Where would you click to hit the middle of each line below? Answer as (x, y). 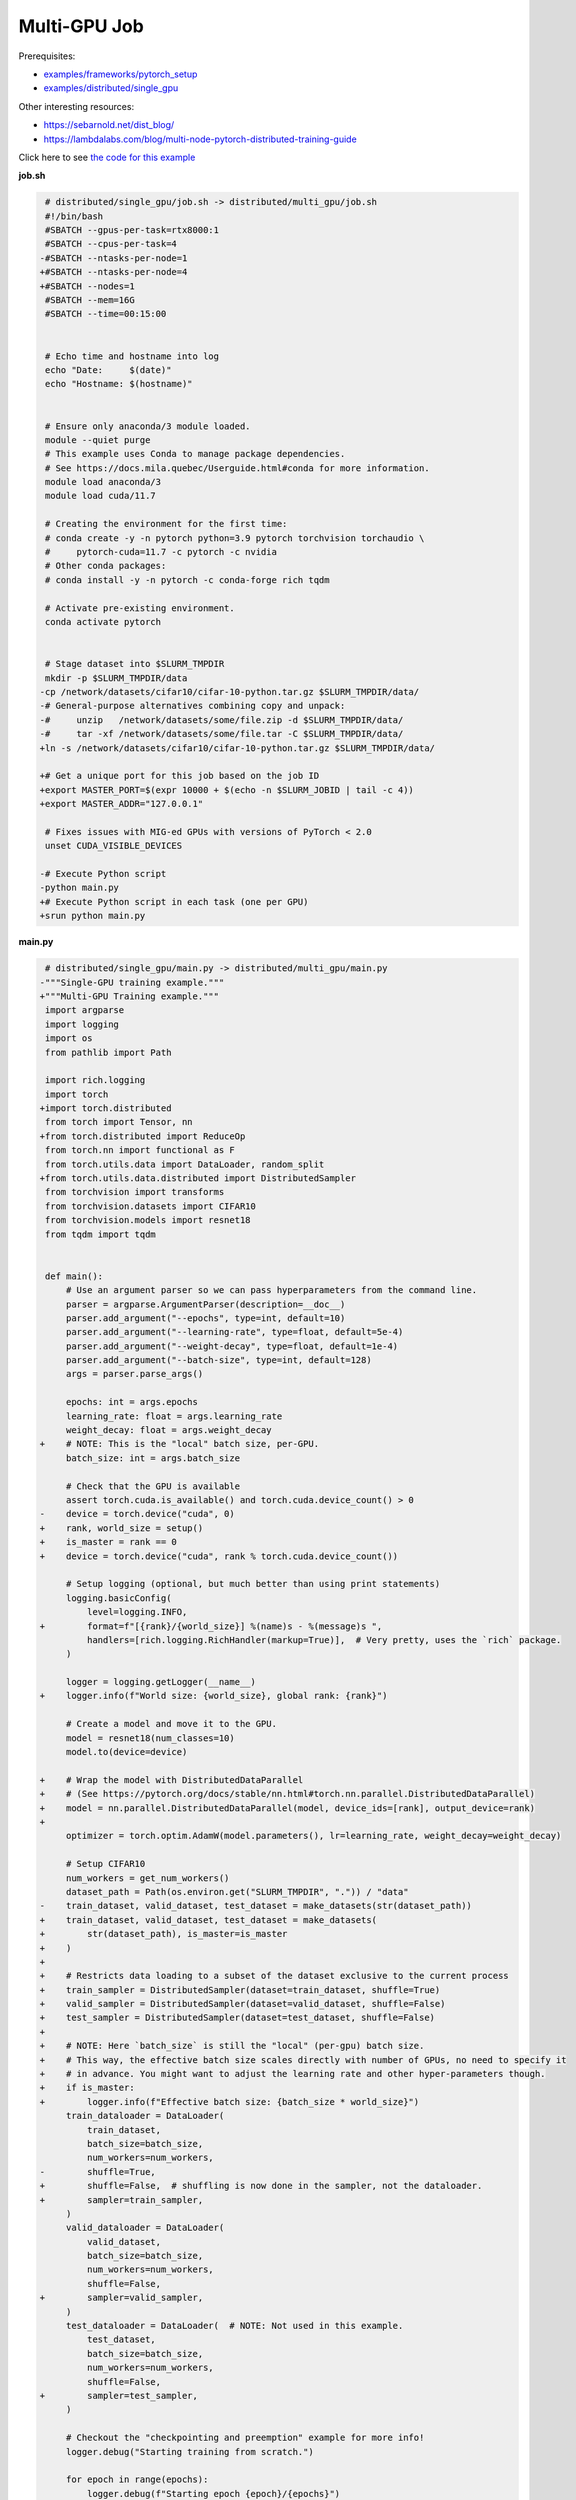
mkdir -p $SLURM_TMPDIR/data (116, 678)
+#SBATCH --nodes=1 (87, 286)
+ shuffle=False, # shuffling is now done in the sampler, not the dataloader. (261, 2186)
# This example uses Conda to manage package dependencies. (195, 454)
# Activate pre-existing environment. (140, 608)
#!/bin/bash (74, 216)
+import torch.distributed (105, 1108)
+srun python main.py (92, 916)
